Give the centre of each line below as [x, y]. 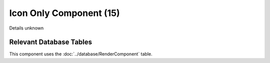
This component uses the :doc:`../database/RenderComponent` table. [81, 54]
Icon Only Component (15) [64, 13]
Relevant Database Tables [51, 42]
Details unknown [26, 28]
